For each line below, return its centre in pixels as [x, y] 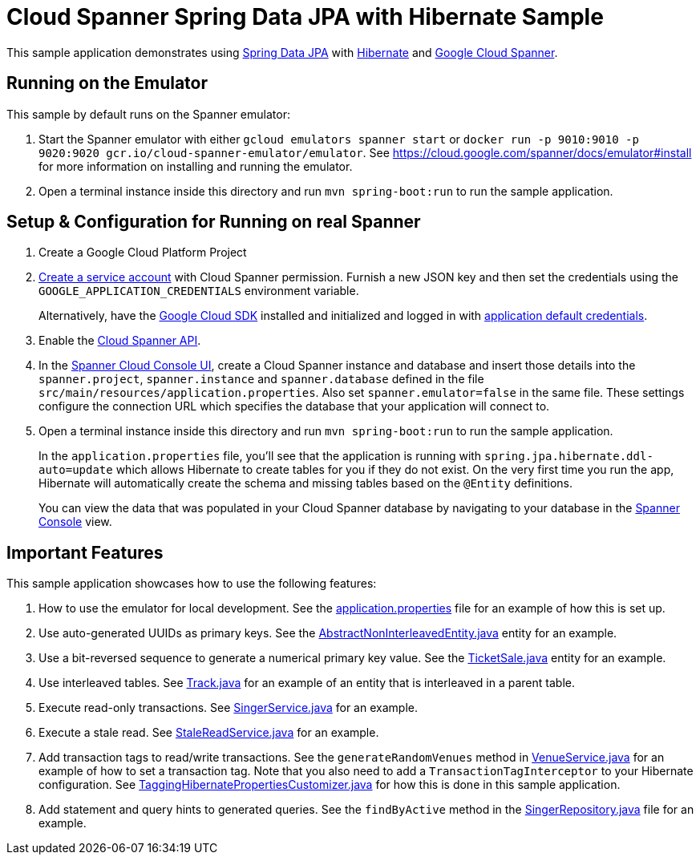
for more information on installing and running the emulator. [196, 166]
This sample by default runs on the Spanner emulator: [148, 114]
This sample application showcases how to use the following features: [192, 584]
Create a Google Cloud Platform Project [143, 253]
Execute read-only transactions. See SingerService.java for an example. [228, 708]
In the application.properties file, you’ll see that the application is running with [260, 456]
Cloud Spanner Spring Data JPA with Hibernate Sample [305, 17]
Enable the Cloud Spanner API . [120, 341]
